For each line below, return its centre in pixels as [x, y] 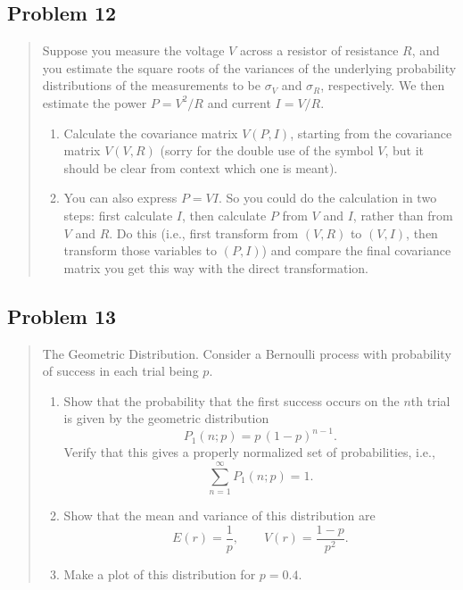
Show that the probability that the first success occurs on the [231, 400]
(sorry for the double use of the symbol [267, 150]
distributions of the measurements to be [152, 85]
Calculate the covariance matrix [151, 133]
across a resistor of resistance [319, 50]
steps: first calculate [118, 215]
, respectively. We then [383, 85]
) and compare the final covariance [356, 250]
